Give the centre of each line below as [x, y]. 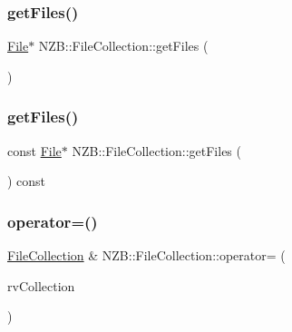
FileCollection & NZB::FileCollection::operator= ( [146, 255]
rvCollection [41, 285]
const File [34, 150]
